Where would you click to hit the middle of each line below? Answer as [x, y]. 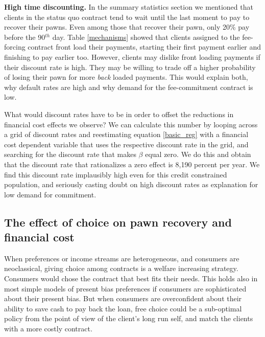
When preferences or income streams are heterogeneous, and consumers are [122, 258]
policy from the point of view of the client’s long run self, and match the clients [129, 318]
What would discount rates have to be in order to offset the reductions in [119, 114]
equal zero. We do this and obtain [198, 154]
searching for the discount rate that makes [70, 154]
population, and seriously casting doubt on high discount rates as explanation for [131, 184]
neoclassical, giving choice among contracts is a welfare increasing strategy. [121, 268]
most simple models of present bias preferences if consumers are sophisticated [125, 288]
